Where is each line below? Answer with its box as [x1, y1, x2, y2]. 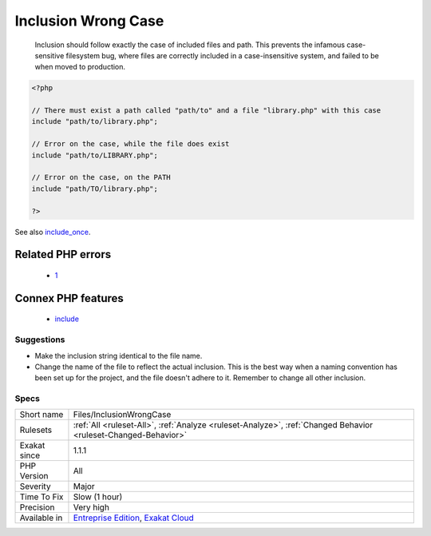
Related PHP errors [14, 248, 112, 261]
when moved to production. [34, 62, 126, 72]
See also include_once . [14, 227, 91, 236]
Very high [73, 502, 109, 513]
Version [19, 470, 49, 482]
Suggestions [14, 334, 65, 345]
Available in [19, 512, 63, 523]
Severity [19, 481, 51, 492]
